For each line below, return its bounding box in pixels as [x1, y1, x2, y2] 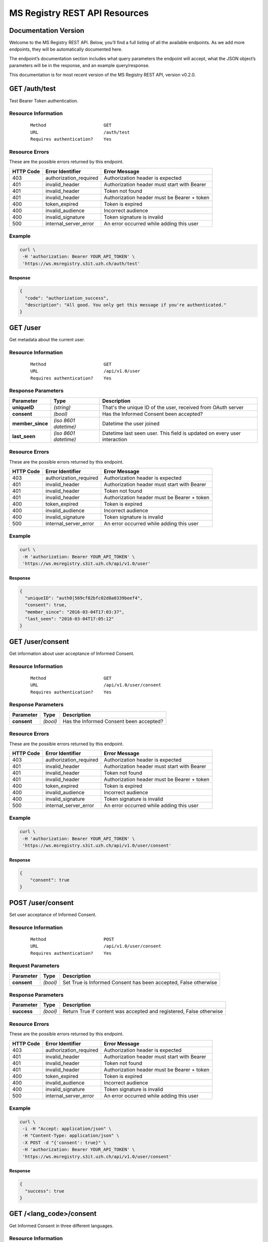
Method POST [30, 936, 114, 942]
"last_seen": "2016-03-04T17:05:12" [25, 616, 114, 622]
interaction [102, 436, 128, 443]
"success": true [25, 1188, 65, 1194]
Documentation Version [9, 26, 84, 35]
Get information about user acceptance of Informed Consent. [9, 650, 134, 656]
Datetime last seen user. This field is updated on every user [102, 430, 241, 437]
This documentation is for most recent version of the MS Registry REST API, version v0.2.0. [9, 72, 196, 78]
